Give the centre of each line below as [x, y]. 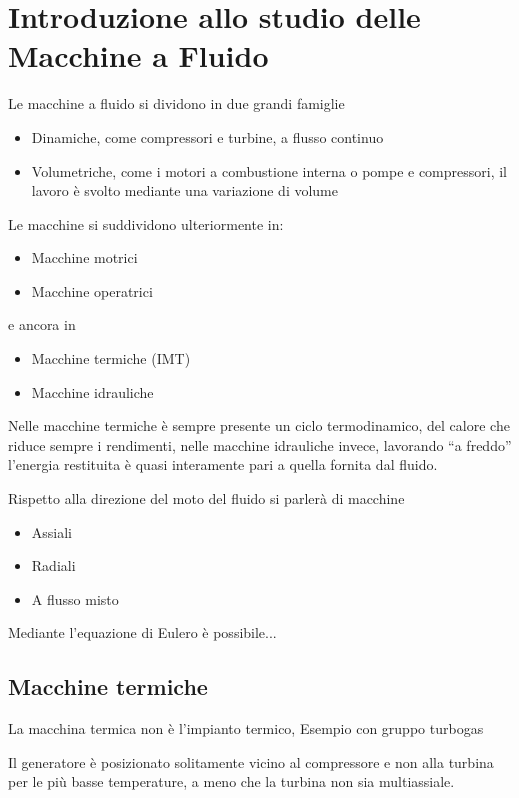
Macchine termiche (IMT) [111, 358]
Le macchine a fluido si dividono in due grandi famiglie [176, 103]
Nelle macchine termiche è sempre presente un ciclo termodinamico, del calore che [259, 425]
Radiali [53, 565]
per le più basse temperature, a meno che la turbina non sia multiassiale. [231, 781]
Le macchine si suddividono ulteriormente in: [146, 223]
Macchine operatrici [92, 290]
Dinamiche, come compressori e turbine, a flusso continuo [207, 136]
